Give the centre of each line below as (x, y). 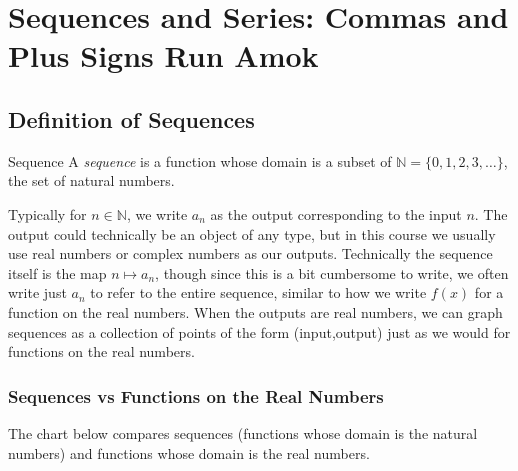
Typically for (47, 213)
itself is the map (57, 272)
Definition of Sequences (131, 118)
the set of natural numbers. (91, 180)
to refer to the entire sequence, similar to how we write (258, 292)
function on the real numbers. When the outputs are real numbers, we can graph (255, 311)
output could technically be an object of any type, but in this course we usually (252, 233)
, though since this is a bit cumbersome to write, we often (332, 272)
